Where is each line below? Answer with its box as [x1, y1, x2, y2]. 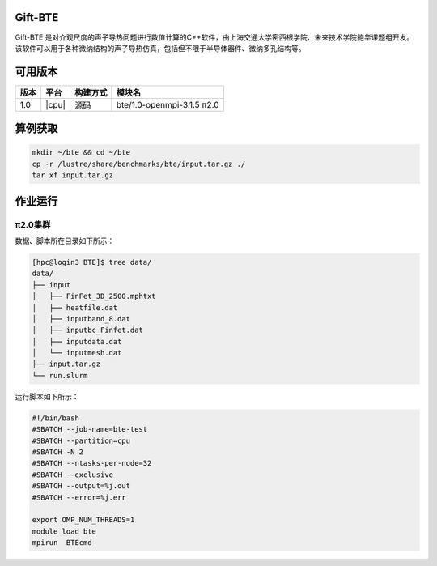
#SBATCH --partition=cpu [32, 436, 131, 445]
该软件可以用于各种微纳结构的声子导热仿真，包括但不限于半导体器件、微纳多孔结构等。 [15, 43, 306, 53]
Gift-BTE [15, 11, 59, 24]
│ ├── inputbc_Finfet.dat [32, 326, 143, 335]
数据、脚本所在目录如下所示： [15, 236, 115, 245]
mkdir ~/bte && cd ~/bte [32, 148, 131, 157]
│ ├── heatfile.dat [32, 303, 118, 312]
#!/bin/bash [32, 413, 80, 423]
